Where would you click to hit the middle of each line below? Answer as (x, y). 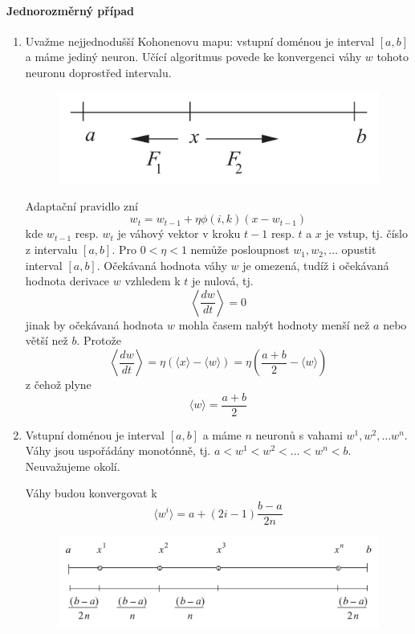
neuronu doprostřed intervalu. (98, 72)
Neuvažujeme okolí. (73, 466)
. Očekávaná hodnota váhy (162, 265)
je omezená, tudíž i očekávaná (316, 265)
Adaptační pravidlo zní (81, 205)
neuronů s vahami (299, 434)
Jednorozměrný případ (71, 10)
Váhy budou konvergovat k (91, 493)
